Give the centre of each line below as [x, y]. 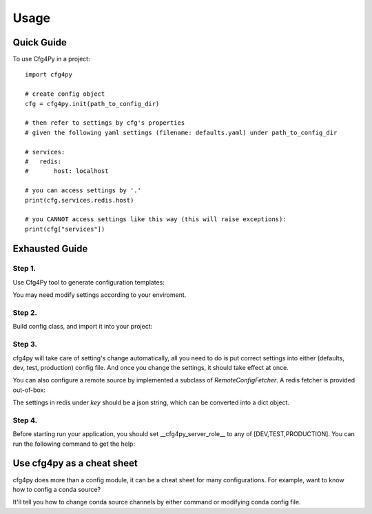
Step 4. [25, 420]
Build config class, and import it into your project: [83, 327]
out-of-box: [29, 390]
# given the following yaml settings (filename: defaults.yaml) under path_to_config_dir [181, 132]
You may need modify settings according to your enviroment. [100, 295]
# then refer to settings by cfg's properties [105, 123]
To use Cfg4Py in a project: [51, 59]
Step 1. [24, 269]
